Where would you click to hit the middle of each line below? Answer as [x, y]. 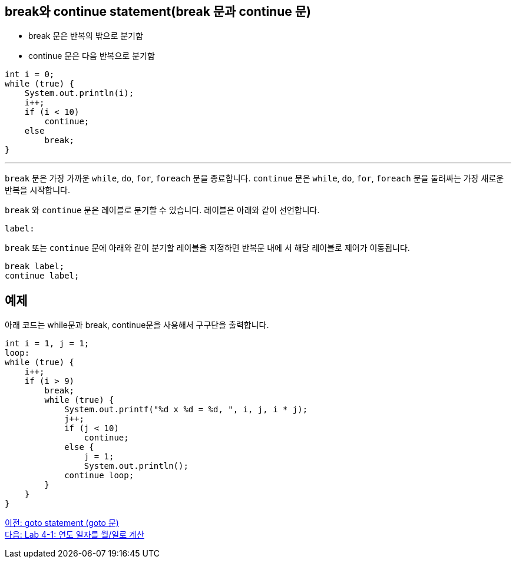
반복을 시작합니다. [38, 190]
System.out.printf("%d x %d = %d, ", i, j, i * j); [186, 410]
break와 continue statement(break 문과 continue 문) [158, 11]
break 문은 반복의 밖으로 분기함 [86, 36]
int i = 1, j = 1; [47, 344]
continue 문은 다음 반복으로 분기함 [92, 56]
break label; [35, 266]
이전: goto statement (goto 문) [62, 523]
